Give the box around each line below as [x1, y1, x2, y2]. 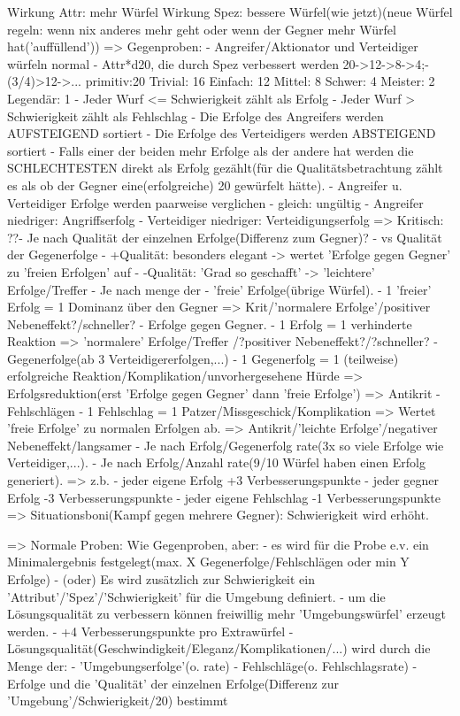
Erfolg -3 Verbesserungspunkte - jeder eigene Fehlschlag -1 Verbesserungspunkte [7, 488, 441, 506]
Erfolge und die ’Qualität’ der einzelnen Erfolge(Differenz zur [7, 674, 339, 692]
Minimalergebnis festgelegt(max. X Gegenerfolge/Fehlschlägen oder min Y [7, 552, 410, 571]
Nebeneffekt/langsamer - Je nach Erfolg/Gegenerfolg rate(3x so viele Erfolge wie [7, 435, 444, 454]
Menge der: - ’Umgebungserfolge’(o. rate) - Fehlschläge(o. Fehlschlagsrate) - [7, 656, 418, 674]
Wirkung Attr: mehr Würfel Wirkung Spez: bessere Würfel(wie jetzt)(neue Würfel [7, 3, 453, 20]
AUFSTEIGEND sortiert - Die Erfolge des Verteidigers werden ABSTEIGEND [7, 124, 436, 142]
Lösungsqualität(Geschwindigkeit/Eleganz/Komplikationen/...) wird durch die [7, 639, 431, 658]
